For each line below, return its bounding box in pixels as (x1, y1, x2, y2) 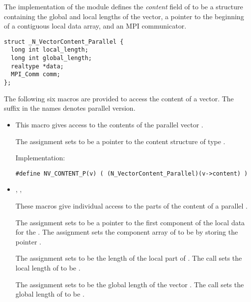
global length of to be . (15, 289, 84, 299)
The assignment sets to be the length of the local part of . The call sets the (15, 253, 242, 263)
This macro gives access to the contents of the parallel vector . (15, 119, 203, 129)
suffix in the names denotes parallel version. (4, 103, 136, 113)
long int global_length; (11, 55, 92, 62)
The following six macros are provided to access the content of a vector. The (4, 93, 234, 103)
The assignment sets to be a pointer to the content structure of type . (15, 136, 225, 146)
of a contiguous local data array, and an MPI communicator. (4, 21, 187, 31)
